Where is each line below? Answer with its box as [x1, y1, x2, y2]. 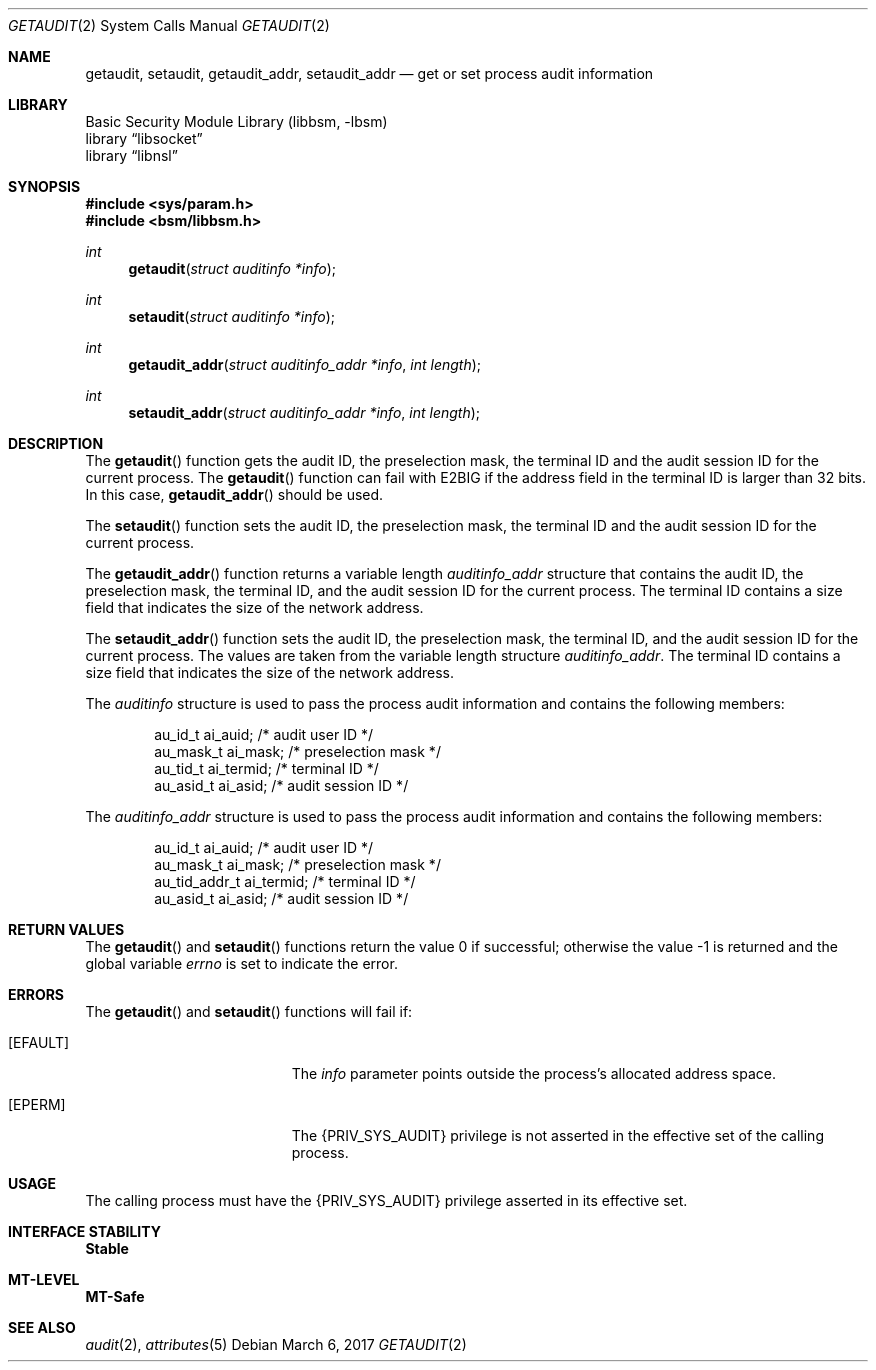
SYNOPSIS [8, 178, 81, 195]
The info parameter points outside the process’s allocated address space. [291, 1065, 776, 1082]
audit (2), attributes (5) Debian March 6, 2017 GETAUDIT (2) [85, 1336, 467, 1353]
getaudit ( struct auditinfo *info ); [128, 260, 337, 277]
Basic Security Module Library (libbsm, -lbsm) [85, 113, 388, 130]
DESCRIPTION [8, 435, 104, 452]
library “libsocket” [85, 130, 203, 147]
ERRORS [8, 986, 65, 1003]
